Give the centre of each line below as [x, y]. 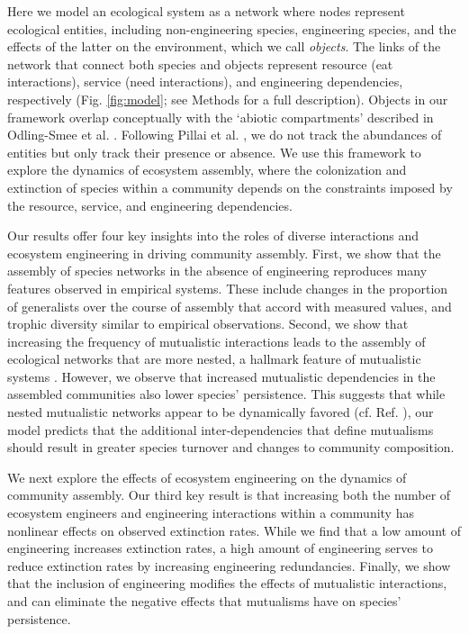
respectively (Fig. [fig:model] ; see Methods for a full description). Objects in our [228, 99]
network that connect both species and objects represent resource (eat [200, 63]
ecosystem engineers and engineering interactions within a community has [211, 513]
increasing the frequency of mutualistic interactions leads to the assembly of [216, 341]
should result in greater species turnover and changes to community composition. [231, 447]
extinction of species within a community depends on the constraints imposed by [230, 187]
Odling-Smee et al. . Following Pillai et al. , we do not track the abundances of [225, 135]
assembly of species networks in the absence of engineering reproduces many [217, 271]
